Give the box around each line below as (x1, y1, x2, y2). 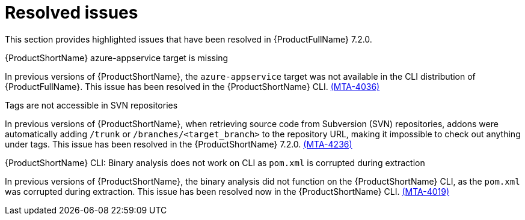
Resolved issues (5, 2, 138, 23)
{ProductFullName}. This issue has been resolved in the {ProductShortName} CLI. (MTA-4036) (5, 81, 380, 92)
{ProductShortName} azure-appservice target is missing (5, 52, 229, 63)
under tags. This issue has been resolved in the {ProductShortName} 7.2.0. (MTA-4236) (5, 138, 352, 149)
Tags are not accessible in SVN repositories (5, 100, 178, 110)
